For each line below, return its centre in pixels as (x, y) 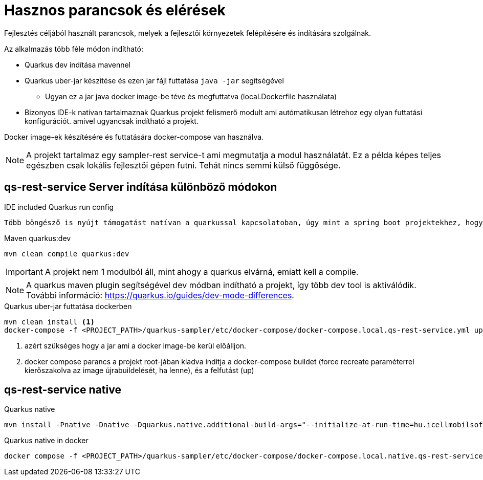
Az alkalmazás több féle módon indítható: (74, 49)
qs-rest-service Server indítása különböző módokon (141, 187)
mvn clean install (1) (50, 322)
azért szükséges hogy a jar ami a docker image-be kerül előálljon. (136, 345)
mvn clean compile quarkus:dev (67, 254)
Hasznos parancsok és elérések (115, 10)
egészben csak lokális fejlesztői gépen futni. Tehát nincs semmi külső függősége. (183, 165)
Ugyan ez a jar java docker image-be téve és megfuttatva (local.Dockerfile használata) (191, 96)
